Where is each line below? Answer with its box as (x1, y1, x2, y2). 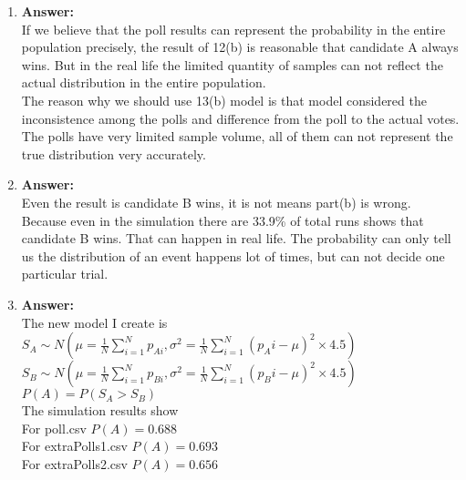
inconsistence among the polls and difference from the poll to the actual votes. (21, 108, 460, 128)
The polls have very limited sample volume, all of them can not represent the (21, 127, 453, 146)
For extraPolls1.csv (21, 436, 128, 455)
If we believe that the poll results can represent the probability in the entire (21, 19, 446, 38)
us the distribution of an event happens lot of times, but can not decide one (21, 246, 445, 265)
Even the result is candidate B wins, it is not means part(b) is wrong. (21, 192, 411, 211)
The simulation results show (21, 401, 179, 420)
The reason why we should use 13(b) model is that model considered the (21, 90, 427, 109)
